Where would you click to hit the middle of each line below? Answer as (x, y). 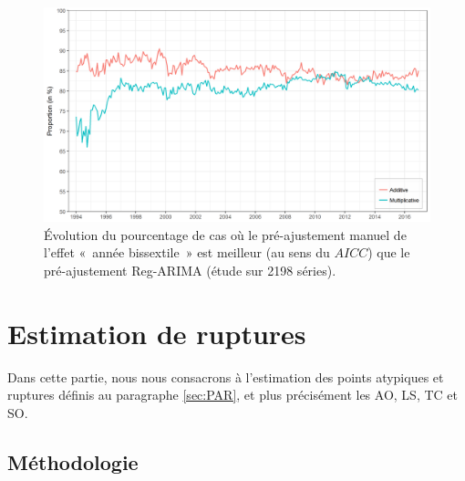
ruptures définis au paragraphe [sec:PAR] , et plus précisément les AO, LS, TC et (232, 395)
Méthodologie (73, 461)
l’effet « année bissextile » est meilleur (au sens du (187, 252)
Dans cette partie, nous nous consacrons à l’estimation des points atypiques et (226, 376)
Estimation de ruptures (157, 333)
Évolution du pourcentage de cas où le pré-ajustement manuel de (225, 234)
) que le (389, 252)
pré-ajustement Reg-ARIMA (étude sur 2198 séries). (190, 270)
